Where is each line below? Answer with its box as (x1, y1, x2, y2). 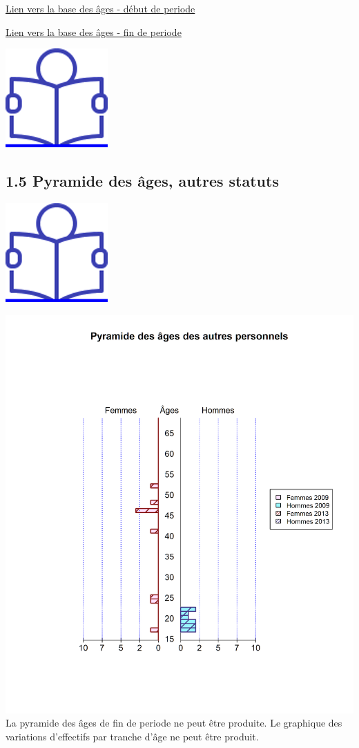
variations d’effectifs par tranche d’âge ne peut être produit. (6, 729, 259, 743)
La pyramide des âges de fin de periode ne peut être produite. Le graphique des (6, 716, 342, 730)
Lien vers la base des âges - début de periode (6, 1, 195, 15)
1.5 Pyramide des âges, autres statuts (6, 170, 279, 191)
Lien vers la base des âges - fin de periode (6, 24, 182, 39)
